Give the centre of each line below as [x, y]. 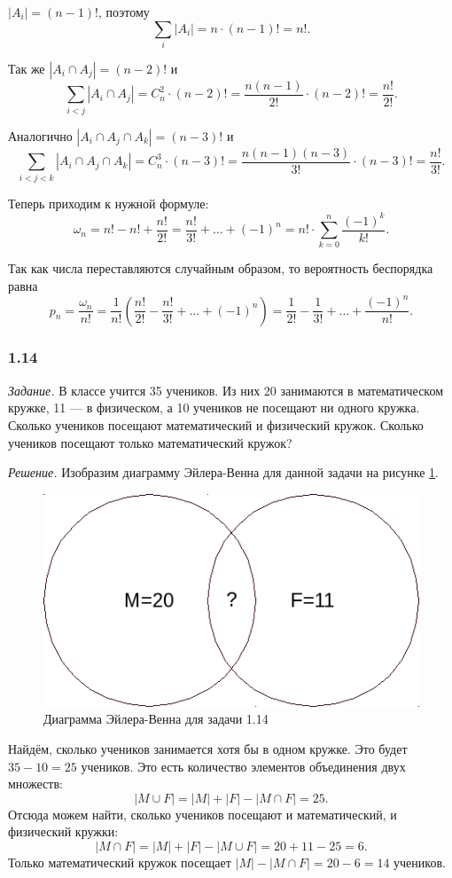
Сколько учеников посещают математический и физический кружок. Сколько [216, 424]
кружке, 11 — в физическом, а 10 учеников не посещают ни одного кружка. [214, 408]
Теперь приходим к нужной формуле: [109, 203]
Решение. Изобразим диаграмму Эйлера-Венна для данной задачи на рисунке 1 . [224, 472]
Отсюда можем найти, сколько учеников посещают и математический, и [203, 814]
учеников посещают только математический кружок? [150, 442]
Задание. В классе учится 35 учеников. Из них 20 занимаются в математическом [226, 390]
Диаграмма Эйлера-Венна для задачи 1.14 [156, 719]
